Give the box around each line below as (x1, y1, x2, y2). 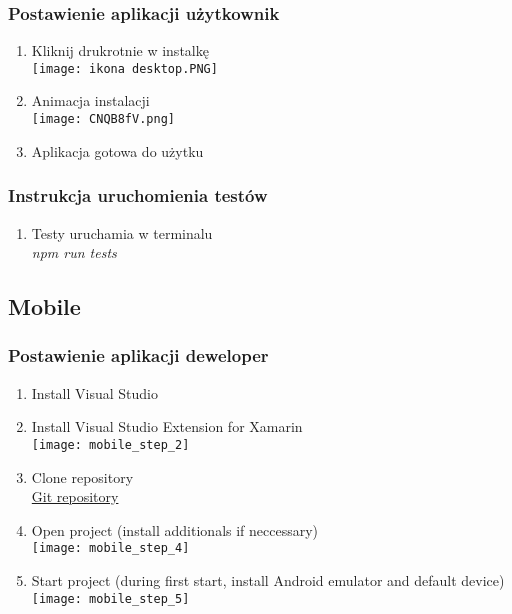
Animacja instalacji (31, 90, 150, 111)
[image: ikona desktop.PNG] (31, 61, 218, 76)
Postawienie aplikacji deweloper (8, 343, 269, 368)
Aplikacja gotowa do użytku (31, 140, 204, 161)
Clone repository (31, 466, 134, 487)
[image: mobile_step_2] (31, 437, 190, 452)
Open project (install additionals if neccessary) (31, 519, 319, 540)
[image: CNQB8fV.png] (31, 112, 175, 127)
